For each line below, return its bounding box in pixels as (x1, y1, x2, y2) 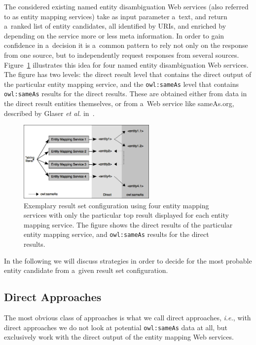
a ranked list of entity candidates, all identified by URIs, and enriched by (4, 21, 226, 31)
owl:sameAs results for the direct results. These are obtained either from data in (4, 88, 247, 99)
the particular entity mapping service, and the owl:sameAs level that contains (4, 78, 239, 89)
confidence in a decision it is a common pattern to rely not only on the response (4, 40, 248, 50)
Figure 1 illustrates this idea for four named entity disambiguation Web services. (4, 59, 249, 70)
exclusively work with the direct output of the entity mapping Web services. (4, 332, 234, 342)
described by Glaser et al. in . (4, 108, 95, 118)
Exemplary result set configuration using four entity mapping (24, 200, 209, 210)
